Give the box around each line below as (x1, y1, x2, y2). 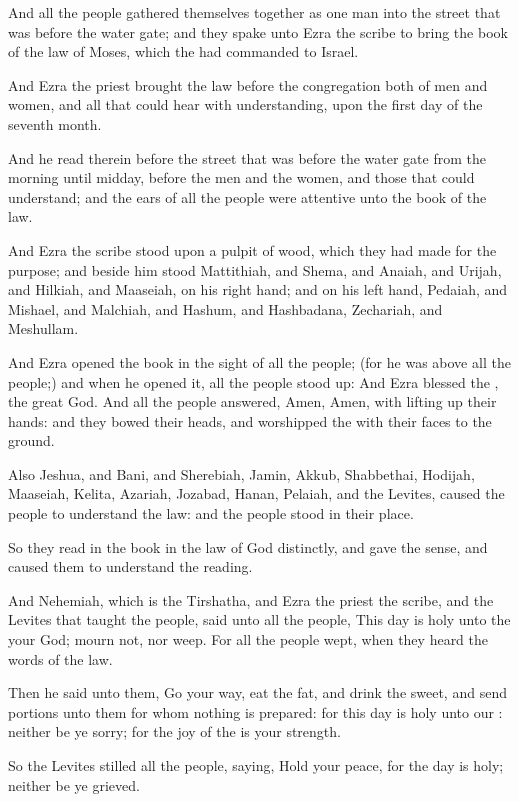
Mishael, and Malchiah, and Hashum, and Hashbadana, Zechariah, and (8, 298, 443, 319)
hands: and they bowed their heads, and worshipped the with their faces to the (8, 410, 492, 431)
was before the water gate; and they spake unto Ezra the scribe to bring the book (8, 21, 508, 42)
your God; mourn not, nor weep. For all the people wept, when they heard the (8, 629, 489, 650)
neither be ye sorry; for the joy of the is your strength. (8, 721, 341, 742)
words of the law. (8, 648, 113, 669)
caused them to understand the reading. (8, 556, 253, 577)
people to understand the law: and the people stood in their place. (8, 503, 414, 524)
